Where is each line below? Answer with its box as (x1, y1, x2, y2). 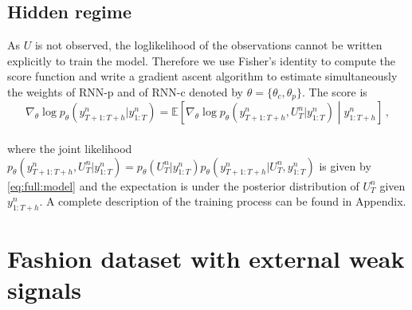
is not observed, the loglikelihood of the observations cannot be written (34, 37, 383, 53)
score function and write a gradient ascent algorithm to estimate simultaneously (7, 68, 398, 84)
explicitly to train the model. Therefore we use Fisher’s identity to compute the (7, 52, 396, 69)
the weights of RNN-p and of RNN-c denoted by (7, 83, 244, 100)
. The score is (302, 83, 367, 100)
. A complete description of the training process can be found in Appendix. (39, 193, 406, 210)
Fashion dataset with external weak (7, 242, 405, 275)
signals (7, 273, 81, 306)
